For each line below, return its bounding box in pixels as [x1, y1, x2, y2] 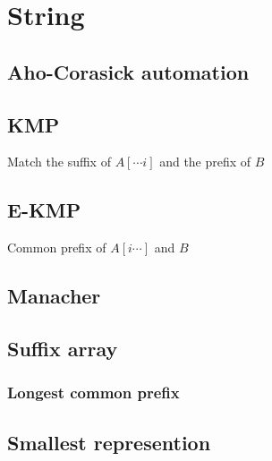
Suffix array [7, 334, 118, 362]
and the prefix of [159, 152, 251, 171]
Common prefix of [7, 238, 106, 257]
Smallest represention [7, 428, 211, 456]
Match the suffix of [7, 152, 111, 171]
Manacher [7, 282, 101, 310]
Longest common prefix [7, 381, 180, 404]
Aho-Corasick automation [7, 57, 250, 85]
